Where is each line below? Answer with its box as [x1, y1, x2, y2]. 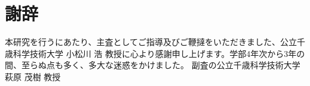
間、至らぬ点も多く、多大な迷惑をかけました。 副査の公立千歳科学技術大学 [5, 59, 300, 71]
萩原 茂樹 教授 [5, 70, 61, 82]
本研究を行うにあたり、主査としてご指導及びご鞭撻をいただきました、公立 [5, 36, 297, 48]
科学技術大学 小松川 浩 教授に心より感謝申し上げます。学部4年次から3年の [13, 47, 305, 59]
